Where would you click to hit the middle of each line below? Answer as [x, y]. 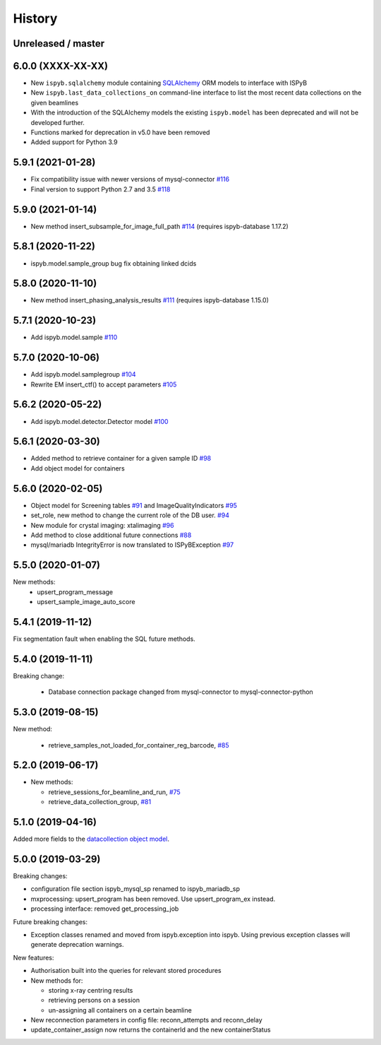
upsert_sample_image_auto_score [86, 602]
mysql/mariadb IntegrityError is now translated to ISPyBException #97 [132, 545]
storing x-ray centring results [91, 990]
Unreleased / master [59, 43]
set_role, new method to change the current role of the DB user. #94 [130, 515]
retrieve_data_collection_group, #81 [100, 802]
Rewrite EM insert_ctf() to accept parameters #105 [104, 384]
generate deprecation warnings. [77, 945]
